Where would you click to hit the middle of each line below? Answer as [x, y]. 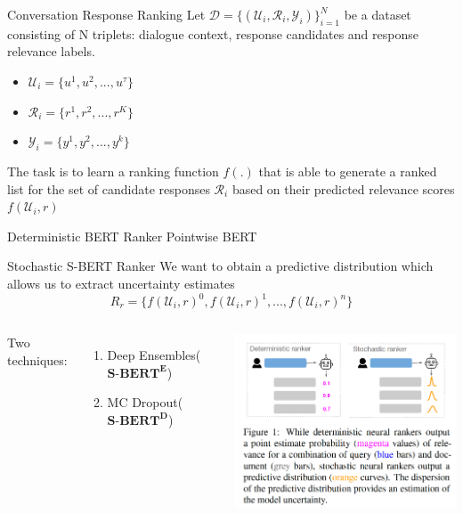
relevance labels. [51, 51]
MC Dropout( [145, 402]
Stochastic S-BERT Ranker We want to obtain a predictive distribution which [220, 266]
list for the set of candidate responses [109, 188]
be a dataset [378, 14]
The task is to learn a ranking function [113, 171]
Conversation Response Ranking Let [106, 14]
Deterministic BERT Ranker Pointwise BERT [132, 236]
